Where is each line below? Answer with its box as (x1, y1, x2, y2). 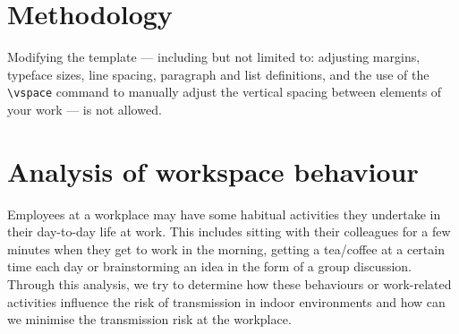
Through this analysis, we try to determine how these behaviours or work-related (7, 275, 452, 294)
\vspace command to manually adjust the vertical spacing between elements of (7, 82, 442, 101)
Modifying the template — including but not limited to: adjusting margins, (7, 47, 421, 66)
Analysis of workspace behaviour (7, 152, 419, 189)
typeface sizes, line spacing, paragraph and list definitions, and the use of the (7, 64, 429, 83)
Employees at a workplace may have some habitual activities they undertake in (7, 204, 441, 223)
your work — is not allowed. (7, 99, 162, 118)
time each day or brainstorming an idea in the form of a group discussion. (7, 257, 412, 276)
